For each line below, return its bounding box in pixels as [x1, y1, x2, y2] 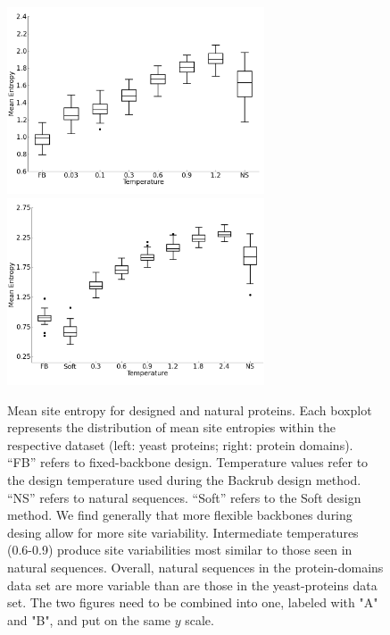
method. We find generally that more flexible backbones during [7, 505, 353, 524]
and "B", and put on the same [7, 610, 171, 629]
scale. [185, 610, 214, 629]
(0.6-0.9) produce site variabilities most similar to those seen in [7, 540, 353, 559]
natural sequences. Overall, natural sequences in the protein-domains [7, 558, 384, 577]
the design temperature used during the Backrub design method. [7, 471, 361, 489]
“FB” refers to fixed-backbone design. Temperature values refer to [7, 453, 369, 472]
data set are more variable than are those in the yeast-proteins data [7, 575, 378, 594]
